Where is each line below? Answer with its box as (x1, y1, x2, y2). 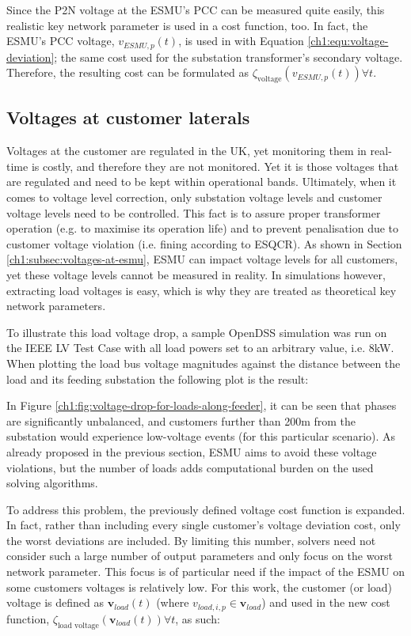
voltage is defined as (6, 594, 105, 611)
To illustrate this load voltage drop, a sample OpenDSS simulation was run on (6, 324, 387, 340)
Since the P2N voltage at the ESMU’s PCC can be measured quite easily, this (6, 2, 385, 17)
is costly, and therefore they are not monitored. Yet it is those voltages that (31, 157, 399, 174)
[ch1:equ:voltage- (307, 32, 389, 49)
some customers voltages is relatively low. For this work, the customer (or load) (6, 578, 393, 595)
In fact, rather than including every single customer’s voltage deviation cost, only (6, 517, 401, 533)
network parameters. (6, 297, 106, 314)
